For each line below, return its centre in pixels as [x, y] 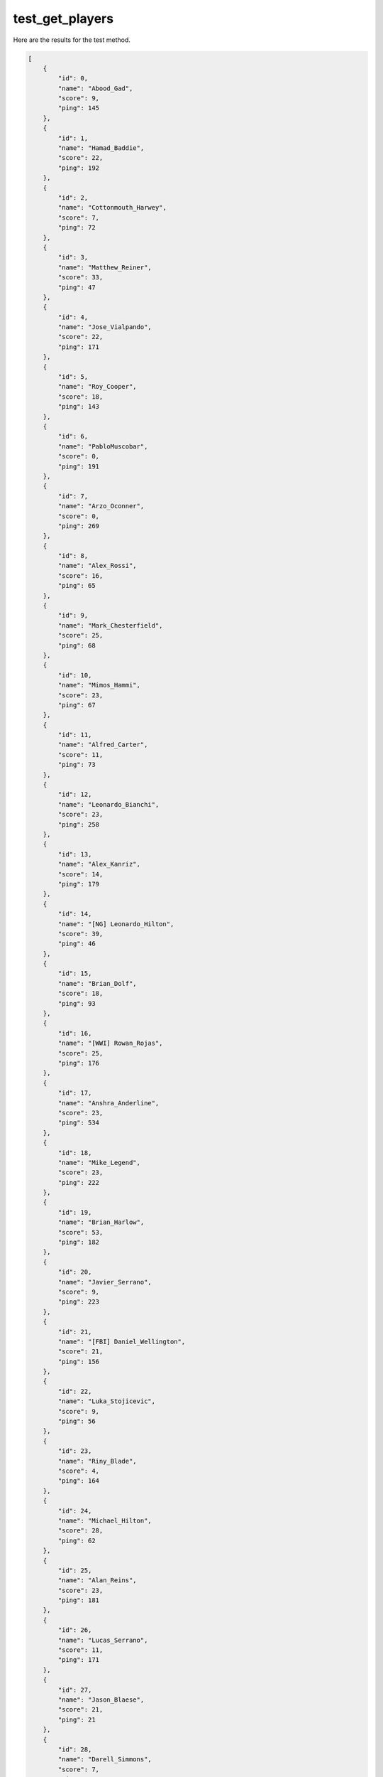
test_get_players [63, 18]
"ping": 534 [78, 1123]
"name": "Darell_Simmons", [105, 1760]
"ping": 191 [78, 466]
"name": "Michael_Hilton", [105, 1520]
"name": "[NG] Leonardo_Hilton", [116, 924]
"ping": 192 [78, 168]
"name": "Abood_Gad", [95, 88]
